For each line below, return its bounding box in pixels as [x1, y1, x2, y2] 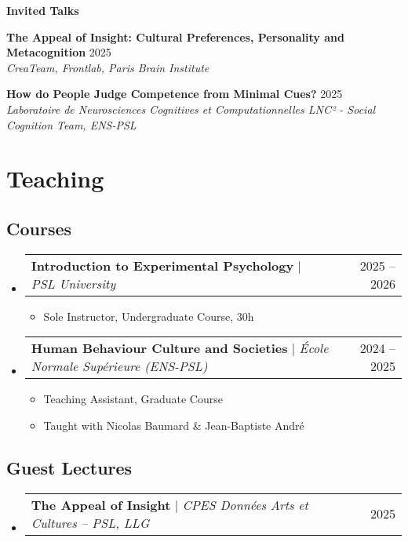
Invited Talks [6, 2, 79, 18]
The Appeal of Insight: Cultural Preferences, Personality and [6, 28, 344, 45]
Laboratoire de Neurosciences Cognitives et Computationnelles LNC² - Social [6, 100, 376, 117]
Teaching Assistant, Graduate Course [43, 391, 223, 407]
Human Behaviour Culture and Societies [31, 339, 288, 358]
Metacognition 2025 [6, 44, 111, 60]
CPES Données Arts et [182, 495, 308, 514]
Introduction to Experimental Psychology [31, 256, 294, 275]
